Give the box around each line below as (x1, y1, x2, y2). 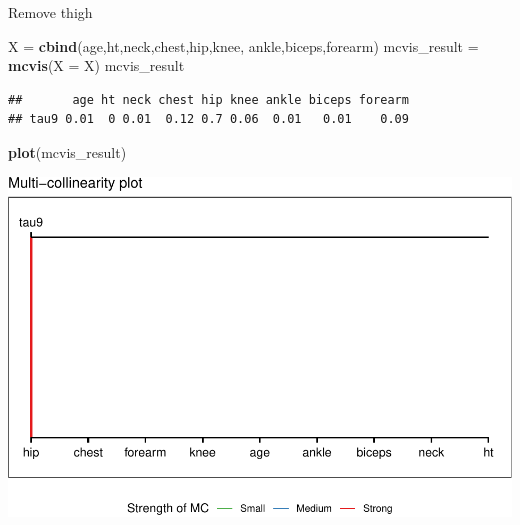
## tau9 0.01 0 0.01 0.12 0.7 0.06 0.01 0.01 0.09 (8, 112, 409, 127)
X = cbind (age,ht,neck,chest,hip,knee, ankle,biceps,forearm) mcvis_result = (8, 35, 479, 56)
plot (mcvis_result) (8, 141, 127, 162)
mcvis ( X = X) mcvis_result (8, 55, 185, 76)
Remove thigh (8, 2, 93, 22)
